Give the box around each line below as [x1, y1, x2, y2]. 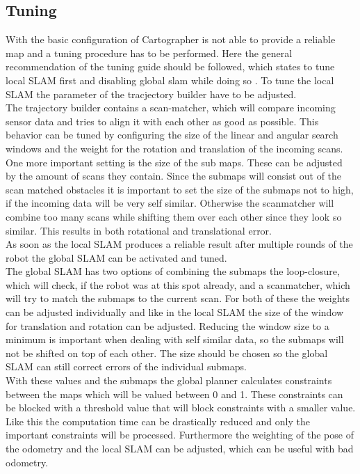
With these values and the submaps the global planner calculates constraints [6, 373, 332, 388]
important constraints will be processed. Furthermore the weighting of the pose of [6, 427, 354, 442]
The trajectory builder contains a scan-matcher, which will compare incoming [6, 100, 336, 115]
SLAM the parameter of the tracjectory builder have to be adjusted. [6, 86, 297, 101]
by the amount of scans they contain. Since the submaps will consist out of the [6, 168, 342, 183]
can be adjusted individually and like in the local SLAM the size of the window [6, 305, 344, 319]
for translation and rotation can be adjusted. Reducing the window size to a [6, 318, 329, 333]
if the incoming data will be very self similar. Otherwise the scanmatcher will [6, 196, 334, 210]
